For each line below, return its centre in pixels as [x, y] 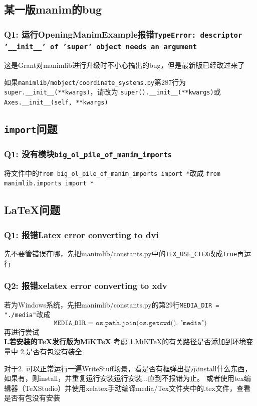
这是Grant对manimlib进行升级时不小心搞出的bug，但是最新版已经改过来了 [124, 65]
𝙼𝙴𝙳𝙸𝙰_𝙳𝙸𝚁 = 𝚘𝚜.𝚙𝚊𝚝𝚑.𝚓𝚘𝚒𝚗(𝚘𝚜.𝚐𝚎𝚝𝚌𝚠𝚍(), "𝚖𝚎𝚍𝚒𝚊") [130, 323]
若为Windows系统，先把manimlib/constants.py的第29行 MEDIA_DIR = [112, 304]
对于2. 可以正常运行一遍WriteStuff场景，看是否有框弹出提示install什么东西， [128, 368]
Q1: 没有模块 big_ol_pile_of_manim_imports [88, 154]
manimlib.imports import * [49, 184]
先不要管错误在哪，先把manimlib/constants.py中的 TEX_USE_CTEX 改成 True [121, 253]
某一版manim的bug [53, 9]
